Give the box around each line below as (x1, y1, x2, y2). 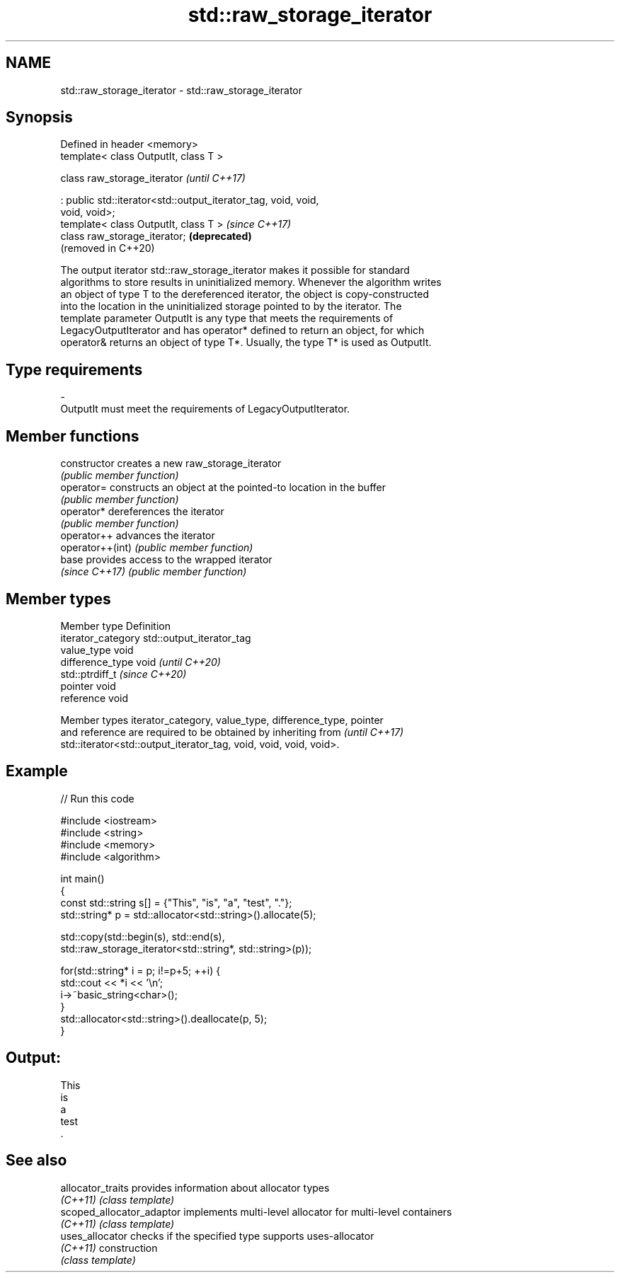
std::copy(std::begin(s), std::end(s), (60, 930, 225, 943)
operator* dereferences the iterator (60, 505, 224, 518)
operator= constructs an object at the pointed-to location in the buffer (60, 481, 386, 494)
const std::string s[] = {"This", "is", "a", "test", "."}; (60, 896, 292, 909)
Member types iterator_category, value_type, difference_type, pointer (60, 713, 384, 726)
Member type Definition (60, 619, 171, 632)
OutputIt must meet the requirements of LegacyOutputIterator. (60, 403, 350, 415)
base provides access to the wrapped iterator (60, 553, 272, 566)
